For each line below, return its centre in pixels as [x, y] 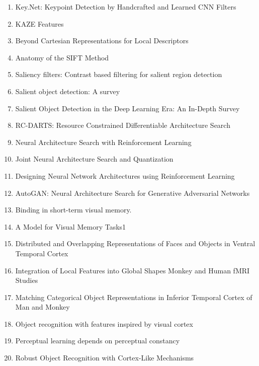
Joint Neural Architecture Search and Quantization [94, 159]
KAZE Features [39, 23]
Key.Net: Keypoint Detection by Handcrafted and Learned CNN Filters [126, 7]
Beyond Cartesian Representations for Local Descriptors [102, 41]
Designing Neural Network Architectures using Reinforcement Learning [125, 175]
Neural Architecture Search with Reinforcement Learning [103, 142]
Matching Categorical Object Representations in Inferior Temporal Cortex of [134, 297]
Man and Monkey [42, 307]
